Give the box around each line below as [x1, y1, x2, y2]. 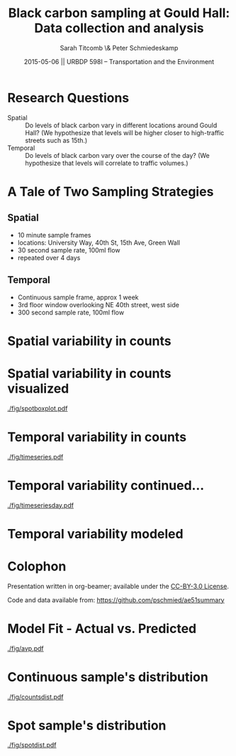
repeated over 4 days [17, 253, 81, 262]
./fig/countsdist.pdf [7, 692, 64, 701]
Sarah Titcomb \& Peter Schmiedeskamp [60, 43, 179, 52]
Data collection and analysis [34, 20, 204, 36]
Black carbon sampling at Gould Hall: [8, 5, 230, 21]
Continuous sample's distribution [7, 669, 209, 685]
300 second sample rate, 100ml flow [17, 308, 125, 316]
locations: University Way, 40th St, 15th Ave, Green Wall [17, 238, 181, 247]
